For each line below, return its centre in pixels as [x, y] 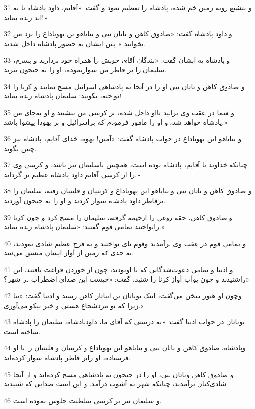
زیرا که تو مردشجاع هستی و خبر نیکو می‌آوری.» [74, 305]
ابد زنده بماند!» [26, 17]
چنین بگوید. [20, 148]
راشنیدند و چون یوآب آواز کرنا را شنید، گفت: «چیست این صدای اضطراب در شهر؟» [127, 279]
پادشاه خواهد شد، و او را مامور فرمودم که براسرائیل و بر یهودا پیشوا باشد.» [115, 122]
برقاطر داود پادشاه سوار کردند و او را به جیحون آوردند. [85, 200]
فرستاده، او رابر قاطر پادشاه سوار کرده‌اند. [67, 358]
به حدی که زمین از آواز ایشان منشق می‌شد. [69, 253]
